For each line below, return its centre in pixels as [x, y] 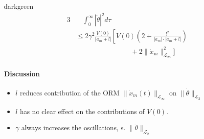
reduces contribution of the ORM [70, 92]
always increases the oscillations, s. [73, 127]
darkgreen [19, 6]
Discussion [22, 74]
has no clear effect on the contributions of [82, 111]
